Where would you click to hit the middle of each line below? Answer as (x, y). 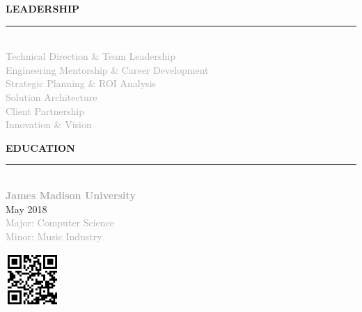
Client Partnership (45, 110)
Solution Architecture (52, 96)
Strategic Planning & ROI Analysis (81, 83)
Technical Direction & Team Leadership (90, 56)
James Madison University (71, 195)
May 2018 (26, 209)
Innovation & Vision (49, 124)
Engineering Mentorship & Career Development (107, 69)
